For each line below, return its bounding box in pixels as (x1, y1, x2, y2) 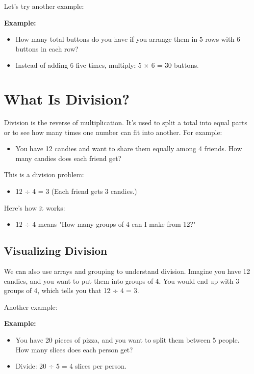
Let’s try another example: (4, 1, 84, 11)
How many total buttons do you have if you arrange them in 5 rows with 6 (15, 34, 240, 44)
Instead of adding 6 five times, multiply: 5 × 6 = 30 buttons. (15, 60, 199, 70)
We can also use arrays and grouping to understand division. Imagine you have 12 (4, 266, 250, 276)
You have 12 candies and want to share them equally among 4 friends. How (15, 143, 242, 154)
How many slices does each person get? (15, 344, 133, 354)
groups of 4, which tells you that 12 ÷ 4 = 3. (4, 285, 139, 295)
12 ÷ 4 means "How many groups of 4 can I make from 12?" (15, 219, 196, 229)
